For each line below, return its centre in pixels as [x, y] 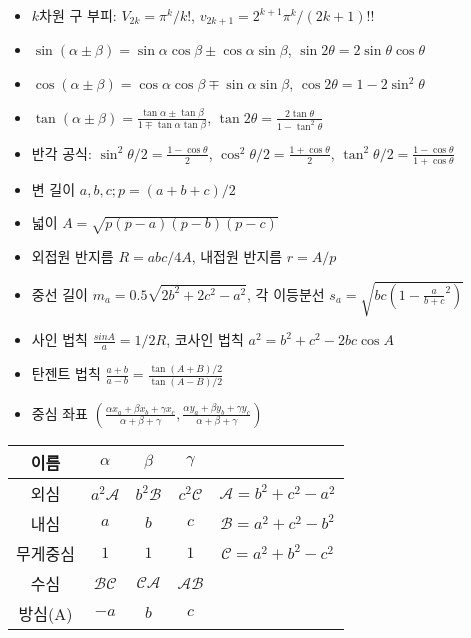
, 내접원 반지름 [237, 256]
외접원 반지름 [72, 256]
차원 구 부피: [78, 15]
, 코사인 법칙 [205, 339]
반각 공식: [61, 152]
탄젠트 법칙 [66, 373]
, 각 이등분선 [286, 293]
